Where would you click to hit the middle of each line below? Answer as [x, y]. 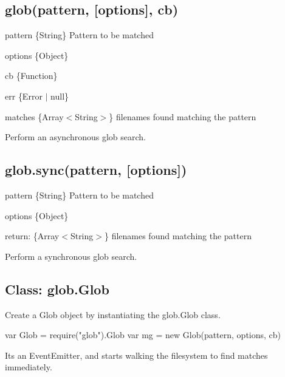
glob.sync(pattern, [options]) [96, 170]
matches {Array [34, 116]
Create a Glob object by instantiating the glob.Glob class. [113, 314]
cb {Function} [31, 76]
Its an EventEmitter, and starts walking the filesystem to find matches [136, 355]
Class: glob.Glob [57, 289]
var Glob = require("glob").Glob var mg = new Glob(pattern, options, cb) [143, 335]
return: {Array [32, 236]
